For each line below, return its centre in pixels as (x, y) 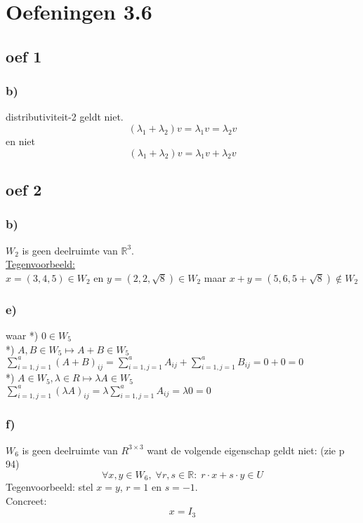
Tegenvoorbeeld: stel (49, 487)
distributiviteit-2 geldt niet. (65, 117)
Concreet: (26, 500)
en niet (20, 141)
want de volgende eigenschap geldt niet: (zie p (246, 450)
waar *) (22, 335)
